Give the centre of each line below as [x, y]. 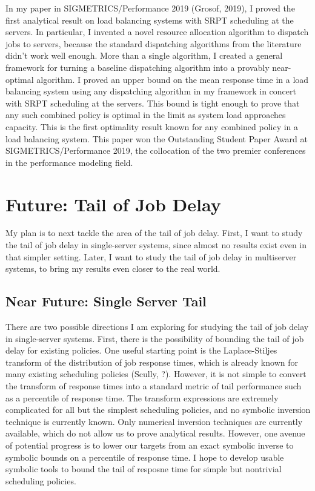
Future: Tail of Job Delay [113, 204]
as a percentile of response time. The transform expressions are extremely [142, 397]
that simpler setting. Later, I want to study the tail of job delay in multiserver [151, 256]
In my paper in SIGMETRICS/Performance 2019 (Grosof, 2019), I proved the [150, 8]
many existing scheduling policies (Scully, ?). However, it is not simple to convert [156, 374]
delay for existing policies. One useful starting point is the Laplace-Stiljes [141, 350]
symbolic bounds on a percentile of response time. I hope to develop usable [145, 457]
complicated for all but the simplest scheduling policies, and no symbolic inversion [158, 410]
